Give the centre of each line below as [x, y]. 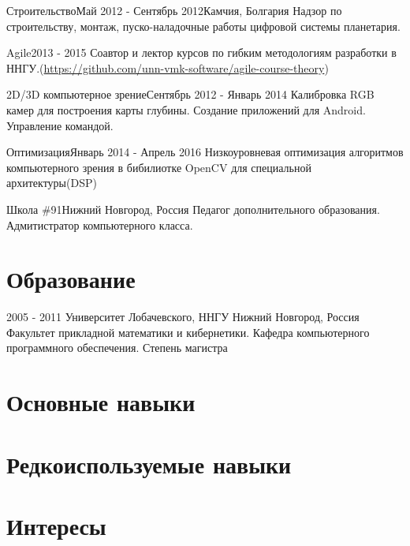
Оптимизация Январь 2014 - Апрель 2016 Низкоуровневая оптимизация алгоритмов [205, 152]
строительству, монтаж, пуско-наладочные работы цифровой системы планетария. [203, 26]
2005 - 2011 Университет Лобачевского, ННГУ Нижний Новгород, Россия [183, 317]
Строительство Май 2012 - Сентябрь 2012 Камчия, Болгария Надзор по [174, 10]
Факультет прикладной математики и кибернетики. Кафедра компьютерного [188, 332]
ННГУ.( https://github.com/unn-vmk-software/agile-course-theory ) [168, 67]
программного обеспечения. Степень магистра [117, 348]
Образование [71, 279]
